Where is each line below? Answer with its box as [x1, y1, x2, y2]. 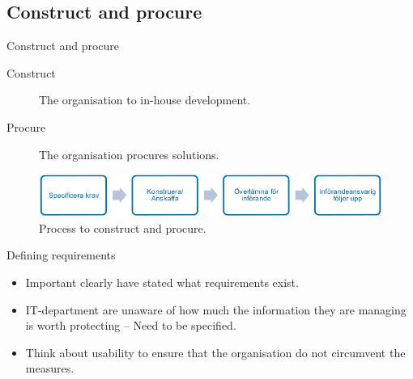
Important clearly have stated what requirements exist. [25, 273, 299, 290]
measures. [25, 360, 75, 377]
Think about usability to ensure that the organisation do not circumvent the [25, 343, 406, 360]
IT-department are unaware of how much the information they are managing [25, 301, 407, 318]
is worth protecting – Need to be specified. [25, 317, 236, 334]
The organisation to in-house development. [39, 91, 251, 108]
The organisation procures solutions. [39, 145, 219, 162]
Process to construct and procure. [39, 219, 206, 236]
